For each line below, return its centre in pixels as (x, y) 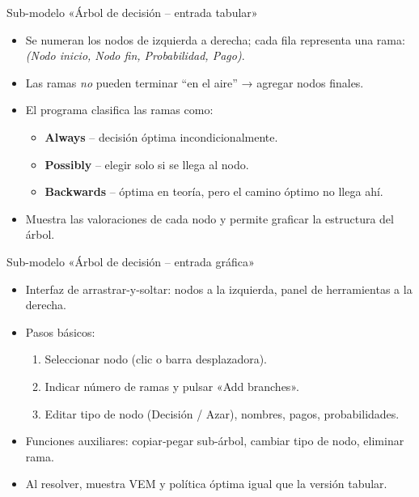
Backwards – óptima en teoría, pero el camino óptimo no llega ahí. (214, 191)
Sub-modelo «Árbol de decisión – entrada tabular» (132, 12)
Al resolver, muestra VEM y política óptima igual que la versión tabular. (206, 484)
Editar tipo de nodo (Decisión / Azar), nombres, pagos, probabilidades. (222, 413)
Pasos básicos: (60, 331)
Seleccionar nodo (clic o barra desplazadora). (156, 359)
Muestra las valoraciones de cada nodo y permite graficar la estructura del (209, 218)
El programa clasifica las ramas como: (119, 110)
